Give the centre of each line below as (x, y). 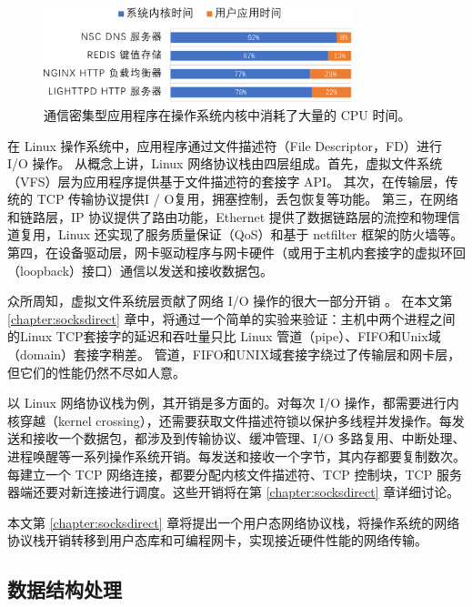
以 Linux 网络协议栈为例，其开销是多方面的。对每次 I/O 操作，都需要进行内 (233, 403)
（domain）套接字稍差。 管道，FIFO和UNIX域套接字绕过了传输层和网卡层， (234, 354)
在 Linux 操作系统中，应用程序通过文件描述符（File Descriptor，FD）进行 (225, 145)
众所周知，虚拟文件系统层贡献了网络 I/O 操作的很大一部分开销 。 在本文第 (230, 301)
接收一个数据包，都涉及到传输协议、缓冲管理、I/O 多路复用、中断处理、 (249, 438)
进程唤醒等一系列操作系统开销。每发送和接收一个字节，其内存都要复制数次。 (236, 456)
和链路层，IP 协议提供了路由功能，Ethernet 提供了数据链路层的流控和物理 (227, 216)
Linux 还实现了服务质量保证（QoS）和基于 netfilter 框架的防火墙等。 (261, 234)
